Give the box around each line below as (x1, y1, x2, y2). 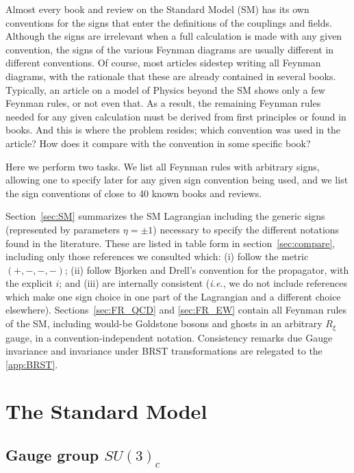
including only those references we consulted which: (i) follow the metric (5, 249, 309, 264)
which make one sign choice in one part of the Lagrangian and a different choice (5, 289, 341, 303)
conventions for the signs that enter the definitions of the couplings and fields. (5, 15, 332, 29)
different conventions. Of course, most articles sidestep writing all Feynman (5, 55, 321, 70)
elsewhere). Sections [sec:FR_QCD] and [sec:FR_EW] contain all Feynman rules (5, 303, 347, 317)
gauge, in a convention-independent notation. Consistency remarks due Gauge (5, 330, 333, 344)
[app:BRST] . (5, 357, 58, 371)
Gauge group (5, 444, 99, 465)
